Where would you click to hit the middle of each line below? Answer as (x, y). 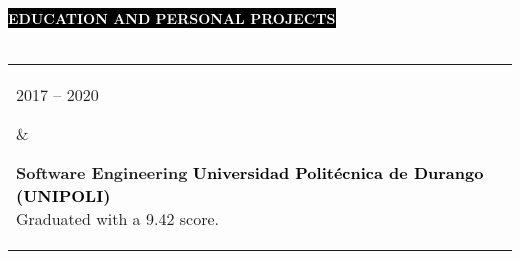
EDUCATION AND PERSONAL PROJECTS (172, 18)
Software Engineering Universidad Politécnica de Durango (250, 173)
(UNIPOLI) (63, 196)
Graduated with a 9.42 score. (117, 219)
